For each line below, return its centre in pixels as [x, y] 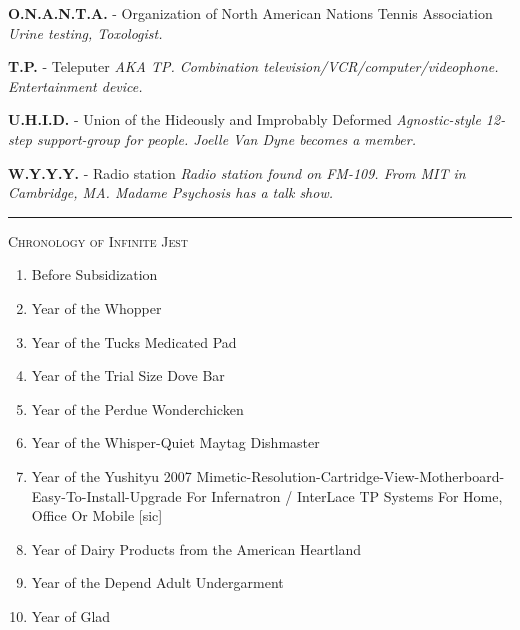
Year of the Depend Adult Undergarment [157, 582]
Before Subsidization [94, 274]
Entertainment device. [75, 85]
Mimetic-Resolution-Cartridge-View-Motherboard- [350, 475]
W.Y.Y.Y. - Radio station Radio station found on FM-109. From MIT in [237, 172]
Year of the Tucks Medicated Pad [134, 341]
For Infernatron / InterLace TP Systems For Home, [344, 495]
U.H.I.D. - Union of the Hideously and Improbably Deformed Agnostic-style [244, 119]
